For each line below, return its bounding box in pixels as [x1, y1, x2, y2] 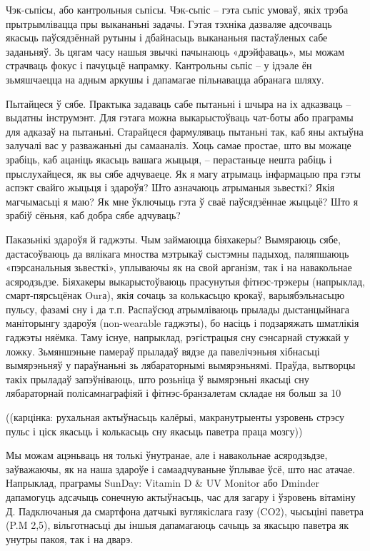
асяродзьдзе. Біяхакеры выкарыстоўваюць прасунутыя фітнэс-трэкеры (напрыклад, [6, 273, 365, 288]
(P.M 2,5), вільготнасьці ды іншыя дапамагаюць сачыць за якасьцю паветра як [6, 517, 349, 532]
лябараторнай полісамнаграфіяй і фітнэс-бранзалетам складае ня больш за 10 [6, 385, 341, 400]
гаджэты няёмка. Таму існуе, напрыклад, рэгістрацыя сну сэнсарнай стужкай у [6, 330, 349, 345]
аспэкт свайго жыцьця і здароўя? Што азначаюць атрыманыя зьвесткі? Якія [6, 180, 335, 195]
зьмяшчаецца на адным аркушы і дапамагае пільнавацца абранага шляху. [6, 71, 324, 86]
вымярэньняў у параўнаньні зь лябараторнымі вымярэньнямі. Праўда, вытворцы [6, 358, 356, 373]
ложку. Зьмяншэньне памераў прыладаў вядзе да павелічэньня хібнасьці [6, 343, 320, 358]
